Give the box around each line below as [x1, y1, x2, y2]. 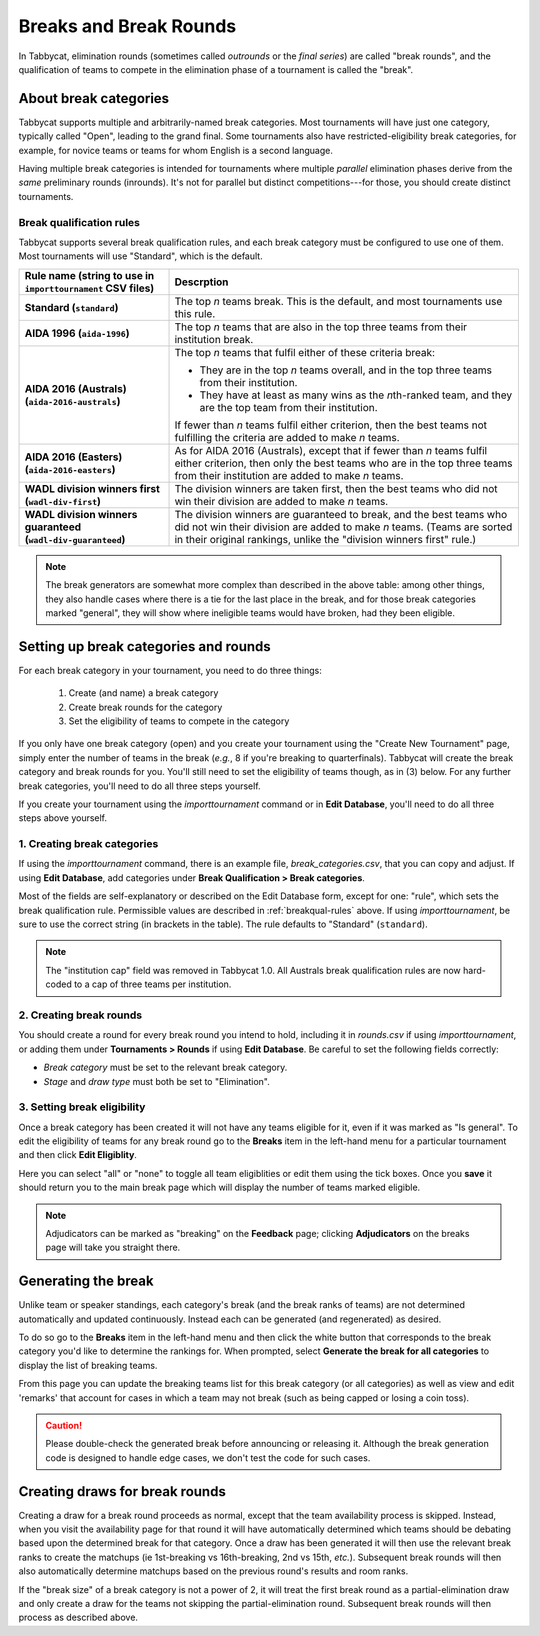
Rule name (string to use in [24, 268, 155, 282]
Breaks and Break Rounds [18, 15, 237, 37]
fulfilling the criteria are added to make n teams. [174, 430, 400, 444]
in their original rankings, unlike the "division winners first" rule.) [174, 532, 477, 546]
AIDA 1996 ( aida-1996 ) [24, 326, 130, 340]
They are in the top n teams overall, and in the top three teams [199, 363, 492, 377]
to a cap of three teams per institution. [73, 978, 232, 990]
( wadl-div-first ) [24, 494, 102, 508]
